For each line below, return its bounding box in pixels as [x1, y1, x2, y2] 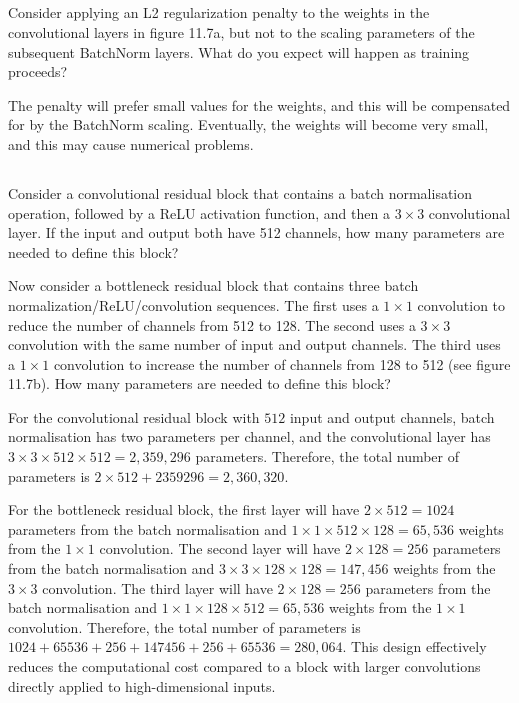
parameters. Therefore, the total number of [195, 446, 460, 467]
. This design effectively [342, 636, 487, 657]
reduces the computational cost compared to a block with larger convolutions [8, 656, 481, 676]
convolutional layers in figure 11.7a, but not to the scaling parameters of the [8, 21, 475, 42]
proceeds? [8, 61, 68, 82]
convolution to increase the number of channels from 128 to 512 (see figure [53, 353, 511, 374]
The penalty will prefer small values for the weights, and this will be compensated [8, 94, 511, 115]
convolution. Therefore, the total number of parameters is [8, 616, 361, 637]
